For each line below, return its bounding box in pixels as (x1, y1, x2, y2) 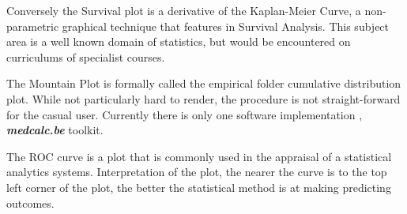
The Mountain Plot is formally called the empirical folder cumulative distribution (6, 75, 401, 92)
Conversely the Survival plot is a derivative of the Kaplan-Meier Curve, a (6, 2, 361, 18)
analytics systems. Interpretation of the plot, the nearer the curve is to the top (6, 163, 387, 180)
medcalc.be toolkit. (6, 122, 104, 138)
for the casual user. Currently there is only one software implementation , (6, 106, 363, 122)
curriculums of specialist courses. (6, 48, 165, 65)
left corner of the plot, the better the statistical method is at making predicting (6, 178, 391, 195)
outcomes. (6, 194, 55, 211)
